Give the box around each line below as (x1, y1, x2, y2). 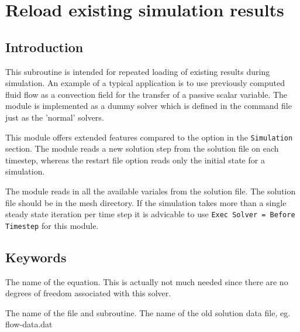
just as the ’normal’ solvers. (5, 111, 104, 123)
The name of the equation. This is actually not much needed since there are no (5, 275, 288, 287)
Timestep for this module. (5, 219, 99, 231)
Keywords (5, 248, 67, 266)
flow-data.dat (5, 318, 53, 330)
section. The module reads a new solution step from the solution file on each (5, 142, 279, 155)
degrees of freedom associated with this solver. (5, 287, 171, 299)
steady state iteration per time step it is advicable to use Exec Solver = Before (5, 208, 295, 220)
